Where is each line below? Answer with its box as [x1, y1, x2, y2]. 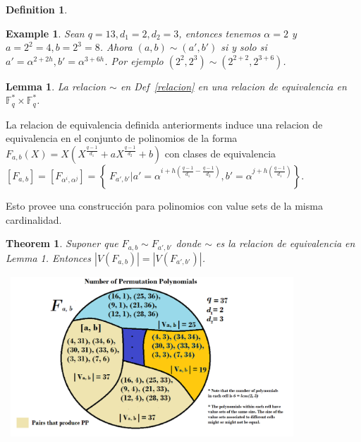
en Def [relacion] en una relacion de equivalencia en [120, 78, 347, 93]
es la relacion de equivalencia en [216, 236, 355, 251]
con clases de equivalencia [164, 146, 276, 161]
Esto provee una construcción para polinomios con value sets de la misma [6, 198, 323, 213]
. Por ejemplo [104, 53, 164, 68]
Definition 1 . [6, 2, 68, 16]
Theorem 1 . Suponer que [6, 236, 118, 251]
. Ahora [99, 40, 133, 54]
